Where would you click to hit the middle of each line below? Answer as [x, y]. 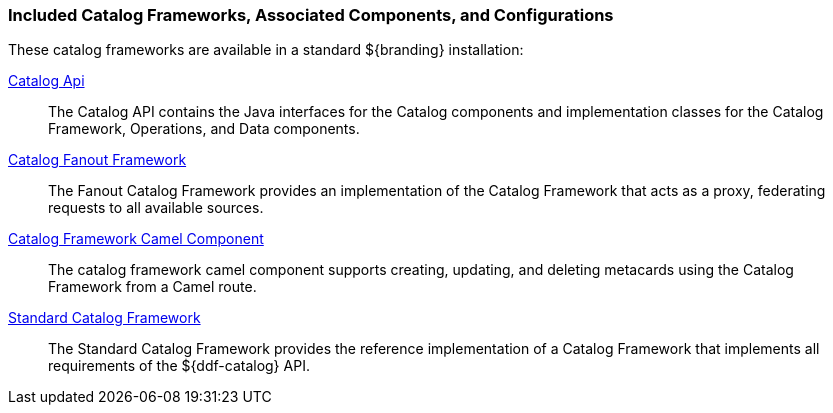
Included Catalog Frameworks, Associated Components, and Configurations [311, 15]
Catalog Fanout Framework [97, 160]
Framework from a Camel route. [152, 287]
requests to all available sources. [156, 208]
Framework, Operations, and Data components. [204, 129]
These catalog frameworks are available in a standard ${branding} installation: [266, 50]
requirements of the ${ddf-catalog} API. [179, 366]
